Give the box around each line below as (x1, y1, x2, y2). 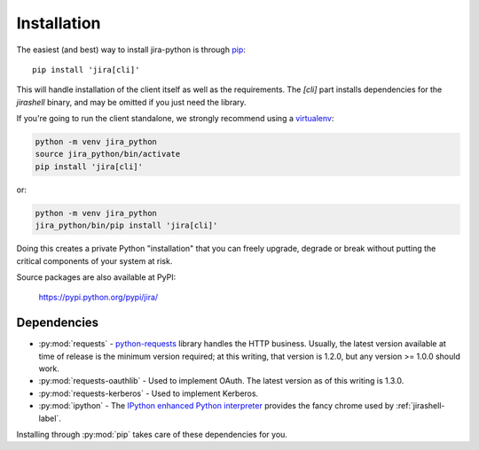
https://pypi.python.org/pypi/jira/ (38, 292, 159, 303)
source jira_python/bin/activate (35, 149, 181, 159)
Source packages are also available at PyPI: (16, 272, 177, 283)
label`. (38, 413, 61, 423)
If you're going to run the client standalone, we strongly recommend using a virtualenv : (16, 113, 334, 124)
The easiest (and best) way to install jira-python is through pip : (16, 44, 246, 55)
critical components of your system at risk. (16, 255, 173, 266)
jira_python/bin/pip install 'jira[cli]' (35, 221, 218, 230)
